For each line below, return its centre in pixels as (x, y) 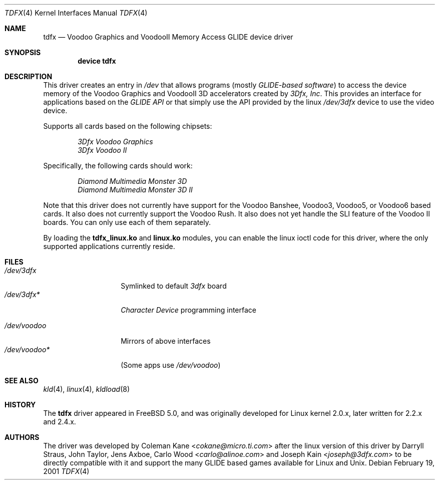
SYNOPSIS (23, 52)
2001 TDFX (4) (66, 471)
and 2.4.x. (60, 422)
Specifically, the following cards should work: (118, 166)
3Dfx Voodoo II (102, 150)
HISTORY (20, 405)
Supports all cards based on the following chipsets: (128, 126)
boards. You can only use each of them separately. (127, 222)
